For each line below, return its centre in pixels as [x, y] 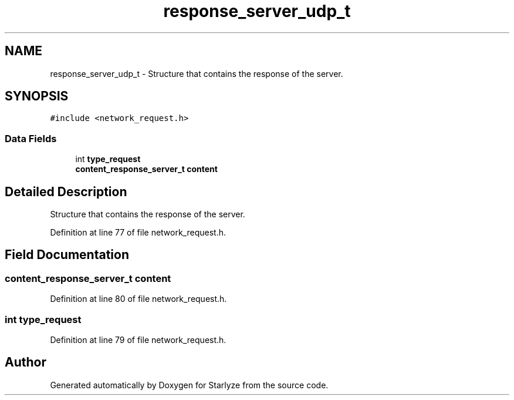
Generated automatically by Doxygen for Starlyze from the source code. [189, 385]
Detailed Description [66, 191]
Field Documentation [67, 255]
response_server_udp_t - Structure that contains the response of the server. [197, 73]
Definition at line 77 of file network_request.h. [138, 233]
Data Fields [31, 138]
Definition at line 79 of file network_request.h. [138, 340]
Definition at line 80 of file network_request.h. [138, 299]
